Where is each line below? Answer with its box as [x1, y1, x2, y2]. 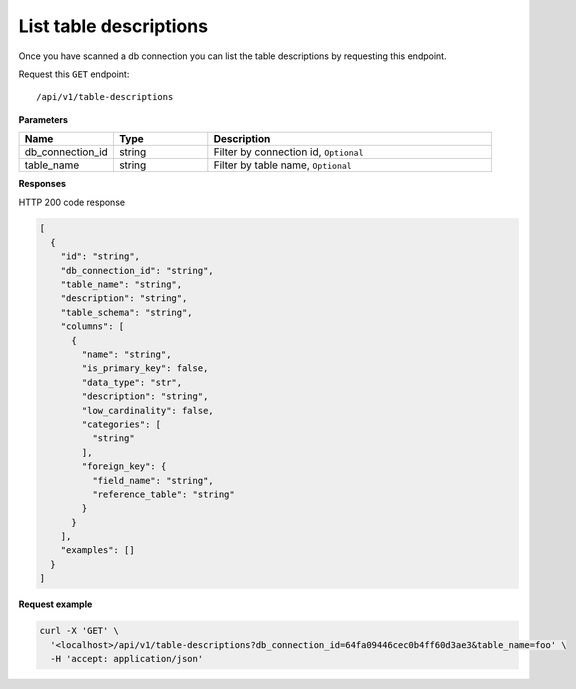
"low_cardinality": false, [81, 405, 214, 416]
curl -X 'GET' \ [39, 625, 120, 637]
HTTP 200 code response [18, 196, 125, 208]
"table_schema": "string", [60, 306, 194, 318]
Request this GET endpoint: [18, 68, 130, 80]
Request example [18, 598, 93, 610]
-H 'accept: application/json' [50, 653, 204, 664]
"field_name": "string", [91, 475, 214, 486]
